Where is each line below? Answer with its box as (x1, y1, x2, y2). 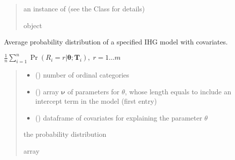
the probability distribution (23, 129, 107, 139)
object (23, 20, 42, 30)
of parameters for (67, 86, 119, 96)
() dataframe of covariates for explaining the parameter (35, 112, 202, 122)
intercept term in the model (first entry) (35, 96, 157, 106)
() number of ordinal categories (35, 70, 129, 80)
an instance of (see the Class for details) (23, 3, 145, 13)
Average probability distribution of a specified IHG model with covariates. (4, 37, 228, 47)
